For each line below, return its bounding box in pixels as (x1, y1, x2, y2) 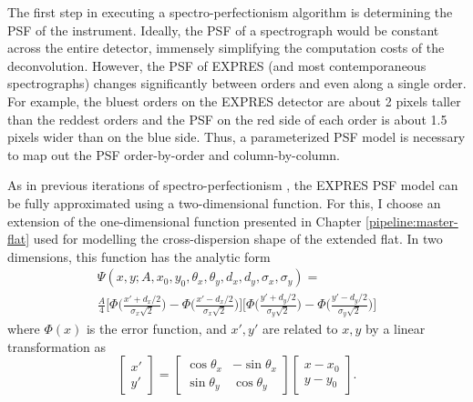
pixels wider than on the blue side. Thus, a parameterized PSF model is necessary (7, 127, 466, 146)
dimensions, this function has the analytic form (7, 246, 271, 266)
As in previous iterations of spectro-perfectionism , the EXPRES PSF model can (7, 176, 458, 195)
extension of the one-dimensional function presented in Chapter (7, 211, 362, 230)
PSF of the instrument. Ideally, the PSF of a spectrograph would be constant (7, 20, 439, 39)
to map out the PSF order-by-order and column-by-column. (7, 145, 340, 164)
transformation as (7, 337, 106, 356)
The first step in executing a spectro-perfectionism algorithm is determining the (7, 3, 453, 21)
